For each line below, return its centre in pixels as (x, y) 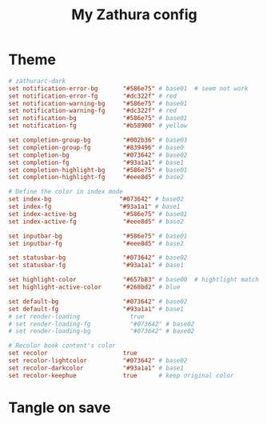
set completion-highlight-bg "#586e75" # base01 (98, 170)
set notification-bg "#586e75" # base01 (98, 118)
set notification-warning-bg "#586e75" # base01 (98, 103)
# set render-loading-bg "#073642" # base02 (102, 331)
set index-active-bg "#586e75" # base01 (98, 214)
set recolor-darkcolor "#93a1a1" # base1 (96, 368)
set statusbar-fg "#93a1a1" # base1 (96, 266)
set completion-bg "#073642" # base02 (98, 155)
